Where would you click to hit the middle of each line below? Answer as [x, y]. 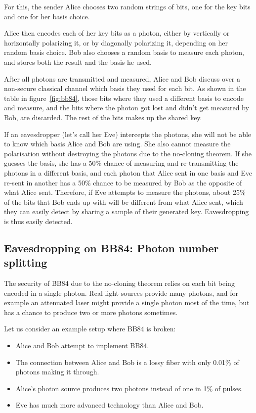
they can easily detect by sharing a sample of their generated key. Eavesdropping [127, 211]
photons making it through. [57, 372]
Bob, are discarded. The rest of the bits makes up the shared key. [103, 117]
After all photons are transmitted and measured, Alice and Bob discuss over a [122, 78]
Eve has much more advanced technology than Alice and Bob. [109, 405]
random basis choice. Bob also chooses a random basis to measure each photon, [124, 52]
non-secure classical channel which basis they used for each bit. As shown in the [125, 88]
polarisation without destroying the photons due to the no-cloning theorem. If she [128, 153]
